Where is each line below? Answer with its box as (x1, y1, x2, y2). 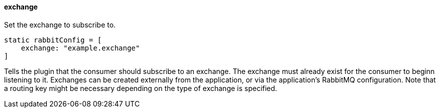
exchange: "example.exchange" (21, 43, 140, 52)
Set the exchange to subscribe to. (4, 20, 116, 29)
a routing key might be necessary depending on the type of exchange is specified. (4, 83, 277, 92)
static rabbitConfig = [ (4, 35, 102, 44)
